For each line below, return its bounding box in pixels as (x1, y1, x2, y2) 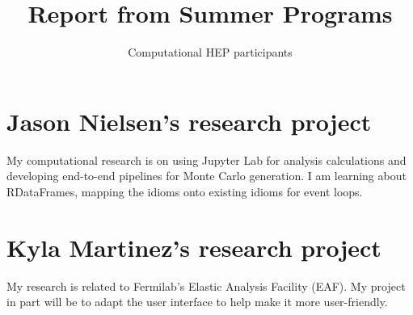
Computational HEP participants (128, 44, 293, 61)
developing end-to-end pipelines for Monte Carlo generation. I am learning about (6, 167, 407, 184)
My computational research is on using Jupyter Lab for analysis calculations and (6, 151, 407, 168)
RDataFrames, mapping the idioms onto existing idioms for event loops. (6, 183, 363, 199)
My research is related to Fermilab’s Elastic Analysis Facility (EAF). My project (6, 277, 406, 294)
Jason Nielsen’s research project (6, 104, 372, 137)
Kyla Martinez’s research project (6, 230, 381, 263)
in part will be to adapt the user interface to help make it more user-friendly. (6, 293, 388, 310)
